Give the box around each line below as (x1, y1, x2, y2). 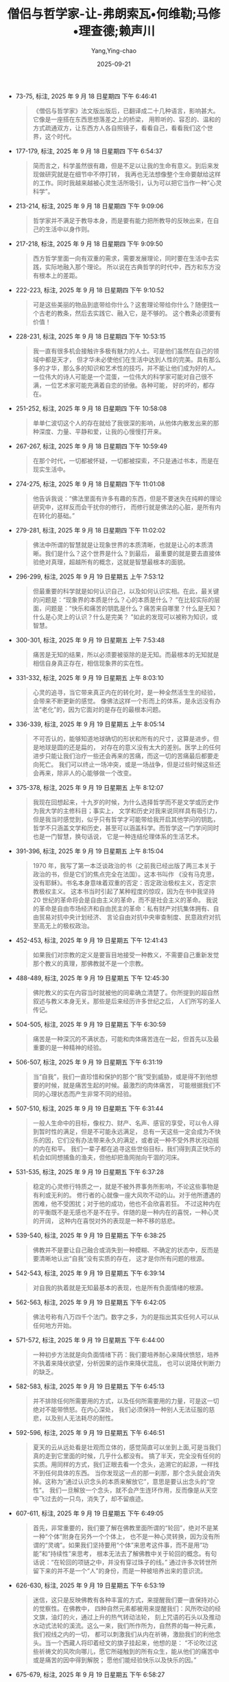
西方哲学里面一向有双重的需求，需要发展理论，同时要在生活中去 (32, 254, 213, 262)
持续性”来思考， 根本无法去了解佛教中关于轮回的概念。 (49, 1549, 206, 1558)
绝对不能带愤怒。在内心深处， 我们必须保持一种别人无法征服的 (32, 1405, 209, 1414)
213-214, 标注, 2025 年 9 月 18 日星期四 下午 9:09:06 (15, 202, 164, 210)
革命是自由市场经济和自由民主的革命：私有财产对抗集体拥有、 (38, 904, 213, 913)
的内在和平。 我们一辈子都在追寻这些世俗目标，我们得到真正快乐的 (32, 1144, 221, 1153)
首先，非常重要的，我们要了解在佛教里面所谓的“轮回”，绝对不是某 (32, 1523, 219, 1532)
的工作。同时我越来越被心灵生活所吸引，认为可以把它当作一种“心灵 (32, 178, 222, 187)
